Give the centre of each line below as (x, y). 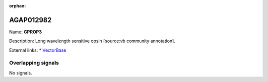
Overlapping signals (34, 63)
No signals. (21, 73)
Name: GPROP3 (26, 32)
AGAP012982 (31, 20)
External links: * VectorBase (38, 50)
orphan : (18, 6)
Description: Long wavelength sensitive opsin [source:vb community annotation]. (92, 41)
